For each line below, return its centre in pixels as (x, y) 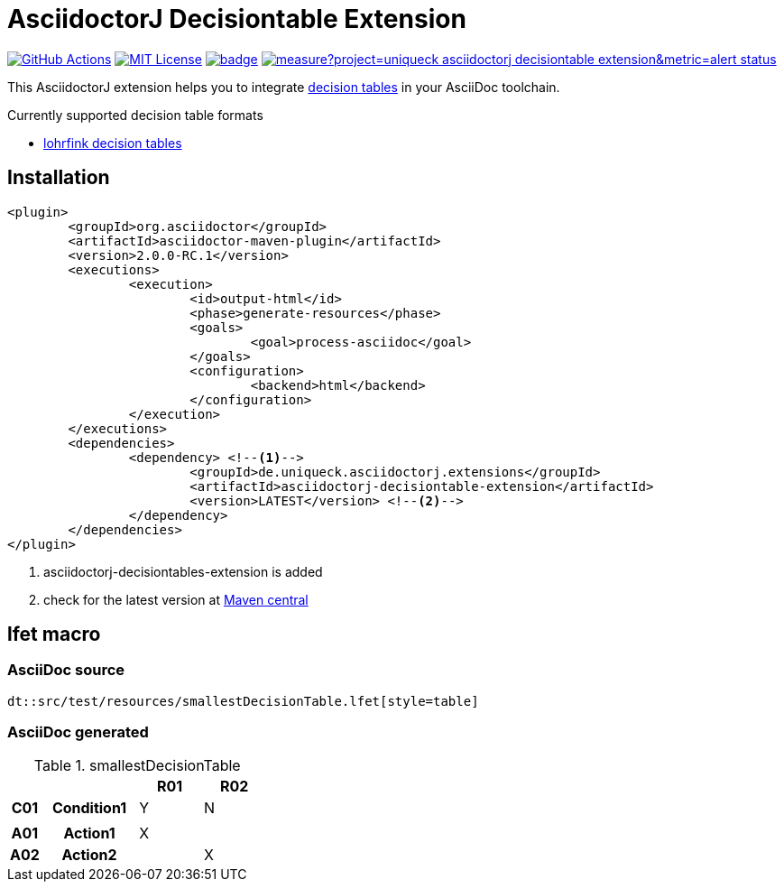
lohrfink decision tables (113, 143)
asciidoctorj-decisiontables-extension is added (183, 571)
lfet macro (54, 634)
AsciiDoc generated (78, 732)
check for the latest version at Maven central (176, 599)
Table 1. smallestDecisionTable (137, 765)
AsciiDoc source (66, 670)
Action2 (89, 854)
